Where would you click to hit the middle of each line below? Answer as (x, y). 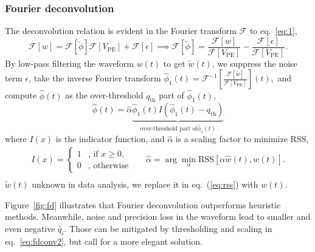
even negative (30, 228)
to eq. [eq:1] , (273, 31)
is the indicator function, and (110, 139)
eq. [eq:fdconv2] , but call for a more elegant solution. (104, 241)
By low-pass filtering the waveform (69, 63)
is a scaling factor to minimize (231, 139)
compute (21, 95)
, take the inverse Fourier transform (95, 78)
